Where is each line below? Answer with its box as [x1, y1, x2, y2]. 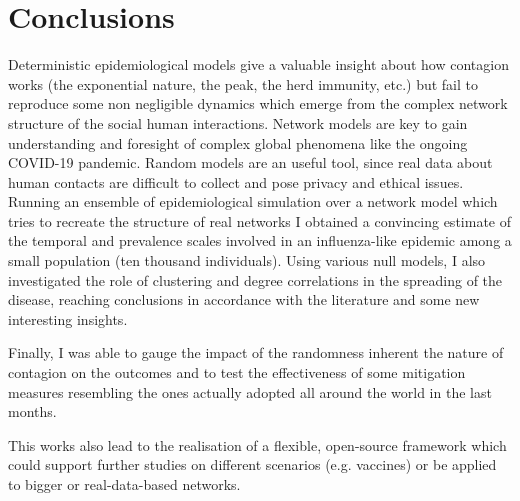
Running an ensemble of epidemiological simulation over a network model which [8, 191, 498, 212]
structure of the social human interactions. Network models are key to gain [8, 112, 468, 133]
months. [8, 401, 57, 422]
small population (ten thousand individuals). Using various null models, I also [8, 250, 486, 271]
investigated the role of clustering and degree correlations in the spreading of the [8, 269, 503, 290]
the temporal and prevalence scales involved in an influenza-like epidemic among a [8, 230, 512, 251]
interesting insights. [8, 308, 128, 329]
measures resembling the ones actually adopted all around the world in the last [8, 381, 492, 402]
